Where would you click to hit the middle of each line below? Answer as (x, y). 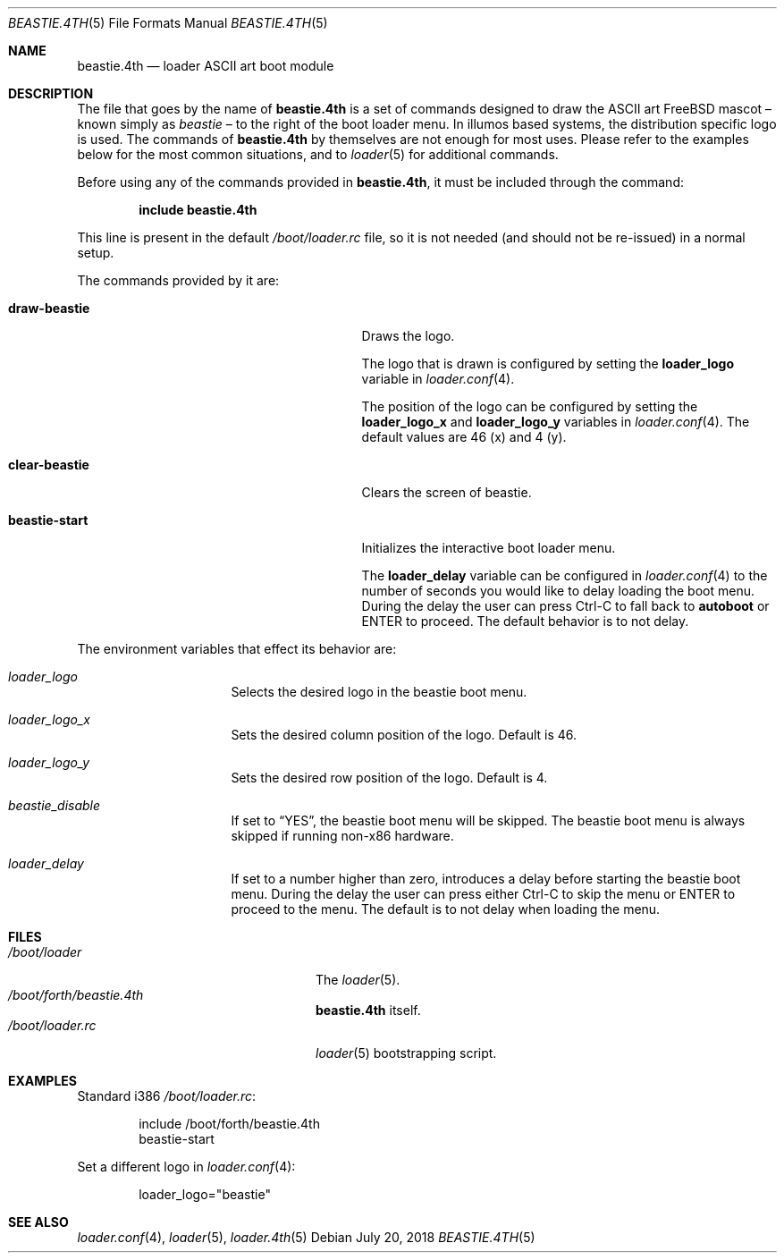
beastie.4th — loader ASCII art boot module (206, 66)
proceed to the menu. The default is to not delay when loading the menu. (446, 909)
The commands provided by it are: (178, 280)
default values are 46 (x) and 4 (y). (464, 437)
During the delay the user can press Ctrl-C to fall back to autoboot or (565, 606)
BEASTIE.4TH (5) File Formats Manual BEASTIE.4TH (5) (168, 23)
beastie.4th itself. (368, 1010)
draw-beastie (49, 308)
